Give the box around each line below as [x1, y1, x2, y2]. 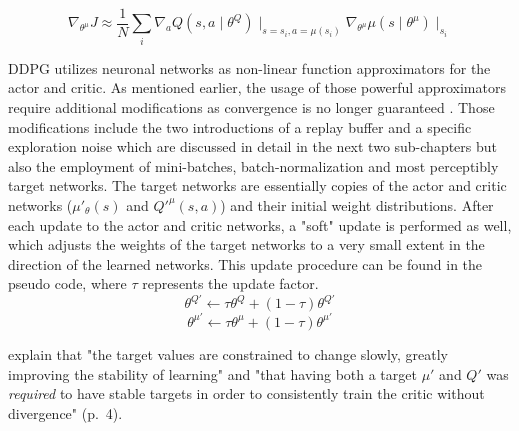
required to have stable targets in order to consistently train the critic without [8, 383, 485, 404]
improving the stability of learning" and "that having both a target [8, 363, 417, 384]
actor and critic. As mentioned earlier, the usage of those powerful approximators [8, 77, 506, 98]
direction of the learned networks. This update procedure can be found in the [8, 253, 483, 274]
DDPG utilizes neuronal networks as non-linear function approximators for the [8, 57, 491, 78]
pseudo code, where [8, 273, 127, 294]
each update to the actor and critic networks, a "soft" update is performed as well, [8, 214, 512, 235]
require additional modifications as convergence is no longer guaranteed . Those [8, 96, 495, 117]
